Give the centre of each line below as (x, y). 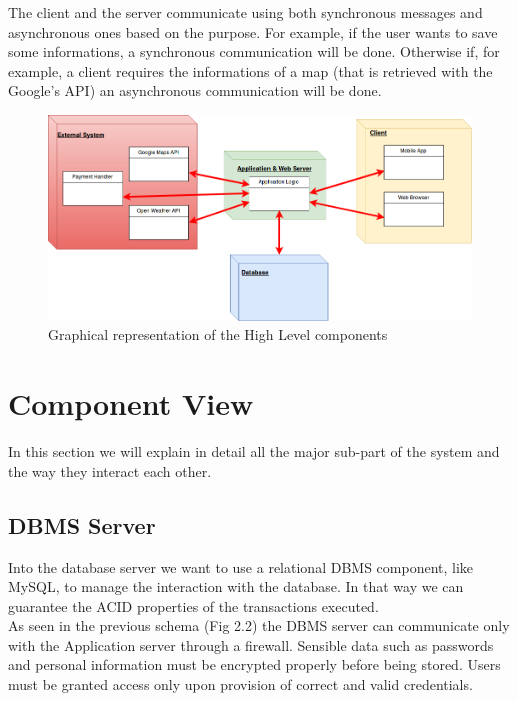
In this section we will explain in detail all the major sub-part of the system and (254, 451)
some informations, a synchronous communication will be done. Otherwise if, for (254, 51)
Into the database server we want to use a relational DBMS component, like (241, 566)
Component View (131, 403)
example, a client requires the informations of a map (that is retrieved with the (250, 70)
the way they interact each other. (110, 470)
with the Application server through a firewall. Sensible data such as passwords (251, 644)
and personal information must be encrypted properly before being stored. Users (254, 664)
